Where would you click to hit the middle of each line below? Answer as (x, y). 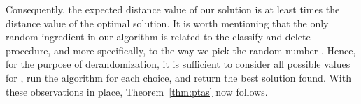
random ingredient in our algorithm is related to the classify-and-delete (158, 37)
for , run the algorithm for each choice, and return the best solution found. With (178, 77)
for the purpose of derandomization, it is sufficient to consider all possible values (178, 64)
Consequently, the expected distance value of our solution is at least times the (173, 9)
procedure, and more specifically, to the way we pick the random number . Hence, (181, 50)
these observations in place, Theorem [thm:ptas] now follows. (137, 91)
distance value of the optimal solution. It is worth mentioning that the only (167, 23)
